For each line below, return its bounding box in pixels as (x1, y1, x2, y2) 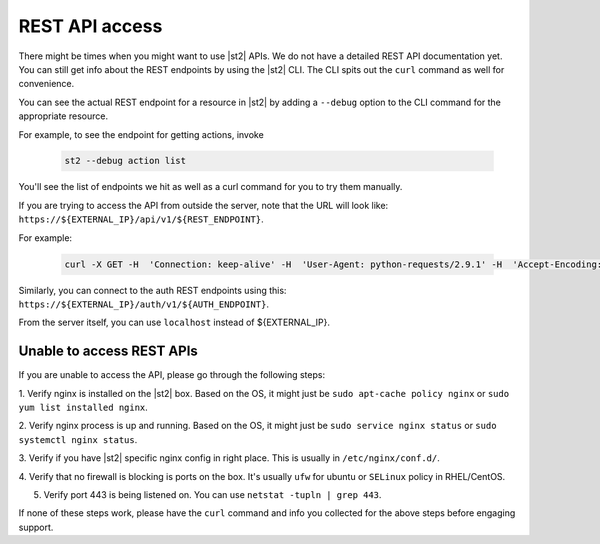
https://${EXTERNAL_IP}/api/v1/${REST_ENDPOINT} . (18, 213, 264, 225)
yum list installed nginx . (18, 401, 149, 414)
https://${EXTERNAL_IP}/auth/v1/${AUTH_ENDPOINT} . (18, 298, 270, 310)
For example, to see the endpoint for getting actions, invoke (18, 128, 264, 140)
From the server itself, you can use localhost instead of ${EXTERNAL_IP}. (18, 316, 330, 329)
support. (18, 521, 54, 533)
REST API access (18, 15, 163, 37)
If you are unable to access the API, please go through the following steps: (18, 369, 325, 381)
